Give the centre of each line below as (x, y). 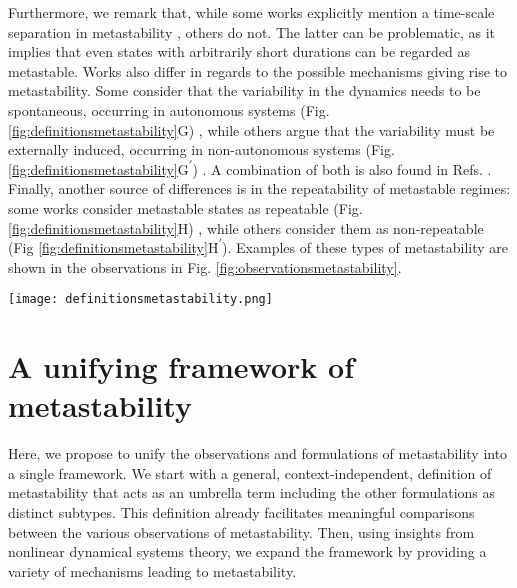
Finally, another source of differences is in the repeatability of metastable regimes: (259, 188)
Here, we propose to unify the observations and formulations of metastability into (258, 453)
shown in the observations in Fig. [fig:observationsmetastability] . (205, 266)
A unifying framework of (181, 366)
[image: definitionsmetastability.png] (140, 299)
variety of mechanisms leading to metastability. (152, 570)
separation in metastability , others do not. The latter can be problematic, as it (251, 31)
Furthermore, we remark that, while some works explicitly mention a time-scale (251, 12)
